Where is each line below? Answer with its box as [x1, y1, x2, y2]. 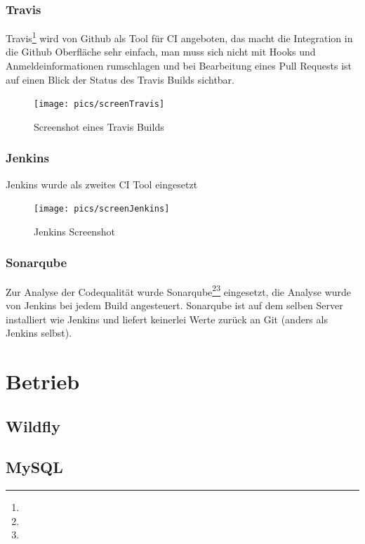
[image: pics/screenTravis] [34, 99, 165, 110]
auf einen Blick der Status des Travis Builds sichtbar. [6, 72, 235, 86]
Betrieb [6, 367, 80, 395]
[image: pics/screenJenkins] [34, 204, 170, 214]
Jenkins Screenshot [34, 224, 115, 238]
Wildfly [6, 415, 60, 436]
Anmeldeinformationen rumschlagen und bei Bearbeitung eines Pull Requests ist [6, 58, 352, 73]
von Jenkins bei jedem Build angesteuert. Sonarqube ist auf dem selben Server [6, 298, 343, 313]
